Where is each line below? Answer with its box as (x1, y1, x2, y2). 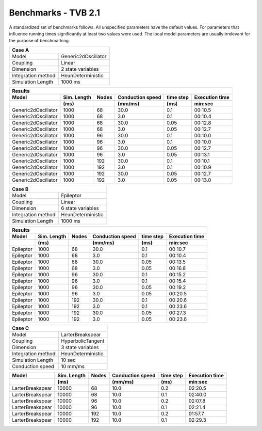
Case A (12, 47, 29, 53)
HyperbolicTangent (61, 337, 105, 344)
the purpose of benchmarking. (9, 38, 70, 44)
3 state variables (61, 344, 99, 351)
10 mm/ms (61, 363, 85, 369)
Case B (12, 186, 29, 192)
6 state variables (61, 205, 99, 211)
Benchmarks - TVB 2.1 (9, 7, 100, 18)
